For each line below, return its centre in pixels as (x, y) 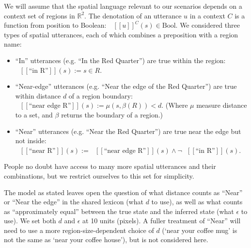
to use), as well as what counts (197, 202)
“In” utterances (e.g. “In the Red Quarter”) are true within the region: (120, 60)
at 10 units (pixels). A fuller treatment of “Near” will (162, 221)
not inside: (31, 141)
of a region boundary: (101, 95)
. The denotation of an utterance (133, 15)
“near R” (42, 151)
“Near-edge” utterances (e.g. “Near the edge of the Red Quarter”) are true (126, 86)
